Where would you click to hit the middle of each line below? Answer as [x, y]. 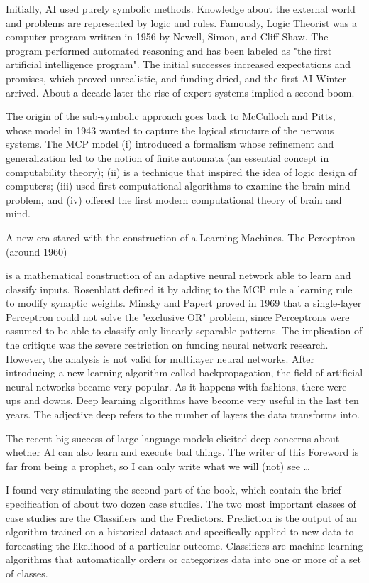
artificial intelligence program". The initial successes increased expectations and [178, 64]
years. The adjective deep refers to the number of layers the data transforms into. [183, 414]
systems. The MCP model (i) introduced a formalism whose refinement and [170, 144]
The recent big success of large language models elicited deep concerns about [173, 438]
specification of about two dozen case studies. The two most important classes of [181, 503]
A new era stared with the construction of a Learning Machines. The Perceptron [181, 237]
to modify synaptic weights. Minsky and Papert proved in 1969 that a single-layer [184, 303]
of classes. [27, 573]
